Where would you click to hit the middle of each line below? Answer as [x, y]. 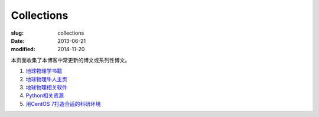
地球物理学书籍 [44, 71]
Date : [18, 41]
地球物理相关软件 [46, 87]
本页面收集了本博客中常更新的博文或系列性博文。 [70, 60]
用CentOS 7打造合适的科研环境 [63, 103]
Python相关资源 [45, 96]
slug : [17, 33]
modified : [23, 49]
